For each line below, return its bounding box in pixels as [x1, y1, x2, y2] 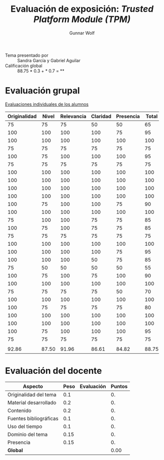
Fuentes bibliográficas [7, 415, 59, 422]
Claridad [91, 113, 111, 119]
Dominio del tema [7, 431, 48, 437]
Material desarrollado [7, 399, 57, 406]
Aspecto [22, 383, 43, 390]
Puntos [110, 383, 128, 390]
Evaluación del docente [5, 366, 102, 376]
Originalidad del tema [7, 391, 57, 398]
